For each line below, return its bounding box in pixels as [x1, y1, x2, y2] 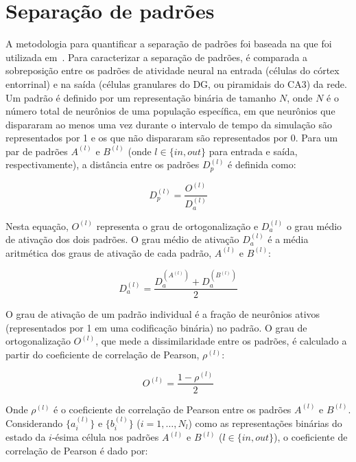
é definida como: [228, 157, 296, 172]
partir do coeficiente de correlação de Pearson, [5, 347, 200, 361]
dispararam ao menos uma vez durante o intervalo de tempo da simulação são [5, 117, 333, 131]
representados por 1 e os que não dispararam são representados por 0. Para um [5, 130, 338, 145]
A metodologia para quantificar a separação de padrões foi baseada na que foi [5, 36, 332, 51]
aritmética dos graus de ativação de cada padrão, [5, 245, 212, 259]
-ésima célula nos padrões [51, 430, 159, 444]
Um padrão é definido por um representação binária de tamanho [5, 90, 276, 104]
